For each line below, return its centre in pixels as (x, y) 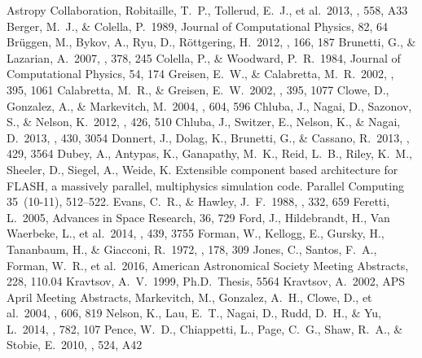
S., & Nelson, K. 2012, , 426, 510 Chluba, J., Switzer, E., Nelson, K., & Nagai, (204, 122)
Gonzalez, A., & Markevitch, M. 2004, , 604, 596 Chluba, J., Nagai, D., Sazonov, (209, 105)
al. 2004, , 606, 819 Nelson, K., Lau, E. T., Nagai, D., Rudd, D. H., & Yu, (194, 313)
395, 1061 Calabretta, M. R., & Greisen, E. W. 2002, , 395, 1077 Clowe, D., (198, 89)
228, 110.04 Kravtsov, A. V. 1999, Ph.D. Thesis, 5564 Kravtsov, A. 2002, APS (206, 281)
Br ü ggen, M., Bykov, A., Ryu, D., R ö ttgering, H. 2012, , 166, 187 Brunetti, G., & (211, 42)
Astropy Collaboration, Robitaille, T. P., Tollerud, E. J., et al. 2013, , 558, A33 (207, 10)
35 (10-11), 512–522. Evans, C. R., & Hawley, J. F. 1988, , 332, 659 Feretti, (198, 201)
